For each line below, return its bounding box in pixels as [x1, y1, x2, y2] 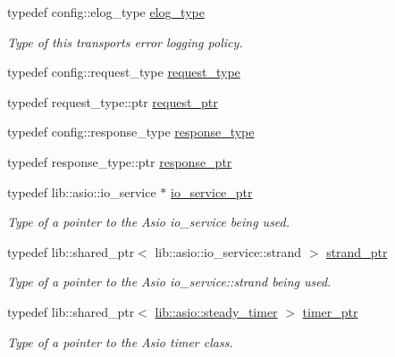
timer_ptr [302, 302, 358, 320]
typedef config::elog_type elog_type [7, 3, 205, 21]
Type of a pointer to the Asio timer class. [7, 332, 233, 351]
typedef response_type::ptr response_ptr [7, 152, 232, 170]
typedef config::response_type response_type [7, 122, 255, 141]
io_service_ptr [171, 182, 253, 201]
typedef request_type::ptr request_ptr [7, 92, 218, 111]
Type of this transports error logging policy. [7, 32, 243, 51]
